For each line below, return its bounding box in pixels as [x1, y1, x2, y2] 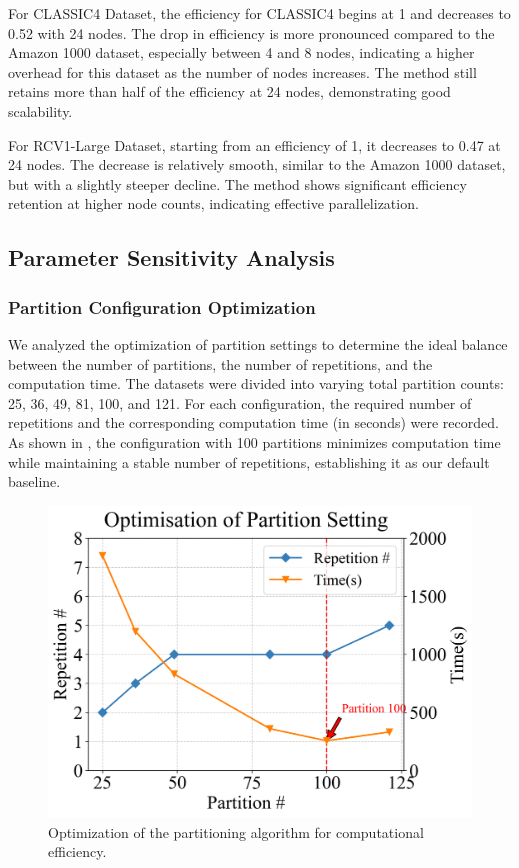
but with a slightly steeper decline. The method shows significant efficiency [8, 173, 467, 194]
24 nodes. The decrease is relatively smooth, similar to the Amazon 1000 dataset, [8, 154, 506, 175]
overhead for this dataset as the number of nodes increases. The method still [8, 61, 477, 82]
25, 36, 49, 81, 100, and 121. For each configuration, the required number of [8, 392, 472, 413]
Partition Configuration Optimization [8, 294, 316, 319]
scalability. [8, 100, 73, 121]
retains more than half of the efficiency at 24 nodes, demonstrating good [8, 81, 451, 102]
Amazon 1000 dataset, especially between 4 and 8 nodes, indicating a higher [8, 42, 475, 63]
